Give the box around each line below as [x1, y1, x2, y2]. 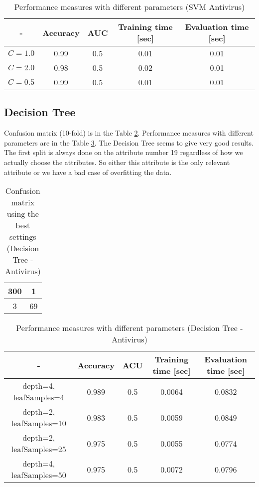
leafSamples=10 [11, 417, 66, 429]
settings [9, 231, 36, 243]
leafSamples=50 [11, 469, 66, 481]
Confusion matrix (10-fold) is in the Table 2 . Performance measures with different [4, 128, 254, 138]
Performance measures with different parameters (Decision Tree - [16, 322, 243, 334]
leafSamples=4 [13, 391, 64, 403]
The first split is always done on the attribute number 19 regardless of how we [4, 147, 243, 158]
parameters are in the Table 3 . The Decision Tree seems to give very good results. [4, 137, 254, 148]
